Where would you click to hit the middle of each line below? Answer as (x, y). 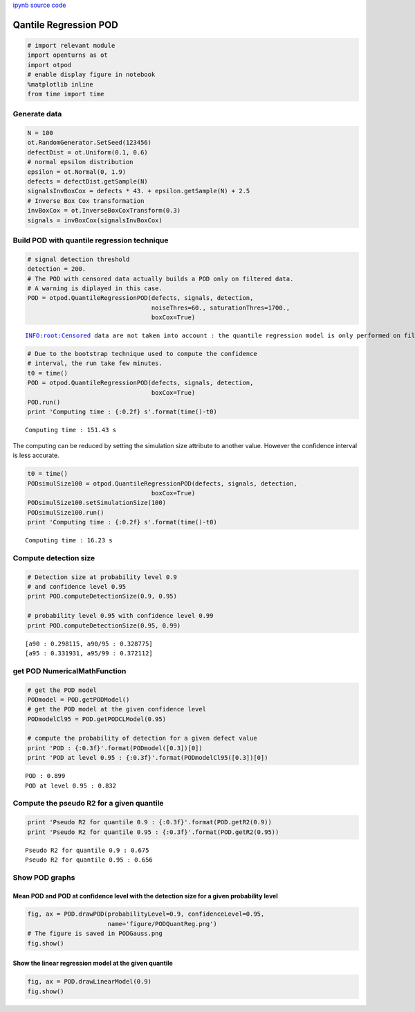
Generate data (37, 114)
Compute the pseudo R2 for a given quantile (88, 804)
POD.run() (44, 402)
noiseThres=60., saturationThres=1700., (221, 308)
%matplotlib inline (60, 84)
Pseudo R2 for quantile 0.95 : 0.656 (89, 860)
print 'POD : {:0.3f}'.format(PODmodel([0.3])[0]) (115, 748)
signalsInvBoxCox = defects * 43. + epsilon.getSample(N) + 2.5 (139, 191)
